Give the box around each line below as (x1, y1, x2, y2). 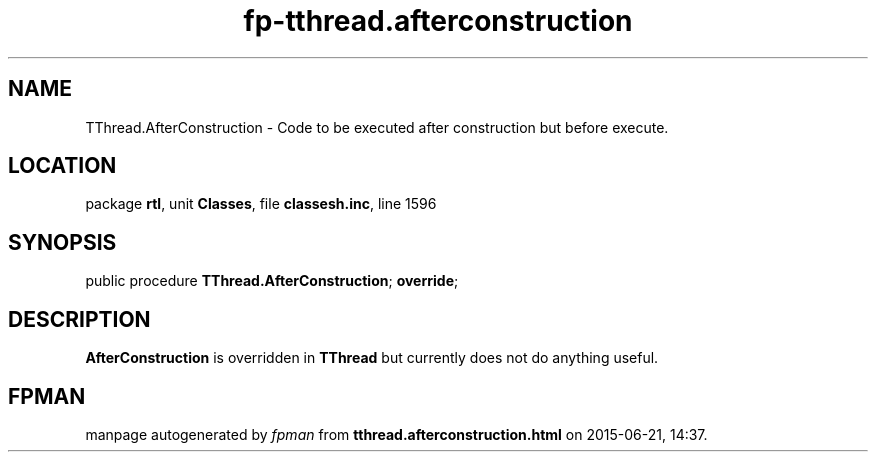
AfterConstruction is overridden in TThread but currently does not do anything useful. (85, 349, 659, 367)
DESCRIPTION (8, 306, 151, 332)
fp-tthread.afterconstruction (243, 4, 633, 38)
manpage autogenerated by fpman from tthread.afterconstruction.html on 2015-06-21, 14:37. (85, 425, 708, 443)
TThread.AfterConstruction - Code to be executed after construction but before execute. (85, 118, 669, 136)
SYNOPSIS (8, 229, 117, 255)
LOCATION (8, 153, 117, 179)
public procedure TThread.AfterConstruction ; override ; (85, 272, 459, 290)
